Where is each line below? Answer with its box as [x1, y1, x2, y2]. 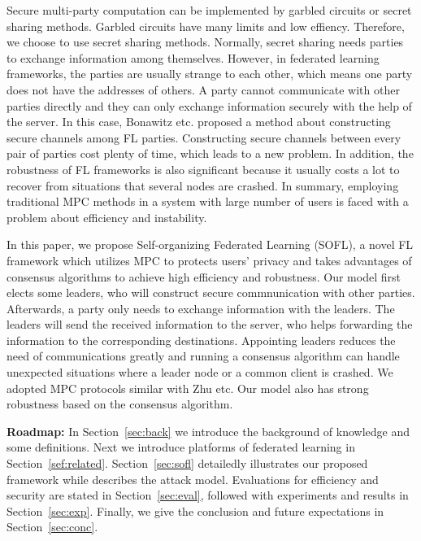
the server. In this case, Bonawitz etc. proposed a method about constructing [7, 113, 391, 130]
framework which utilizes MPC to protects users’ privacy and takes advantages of [7, 251, 412, 268]
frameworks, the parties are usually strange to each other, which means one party [7, 65, 413, 82]
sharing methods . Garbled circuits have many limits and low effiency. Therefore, [7, 17, 405, 34]
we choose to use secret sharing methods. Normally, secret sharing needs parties [7, 33, 404, 50]
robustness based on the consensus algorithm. [7, 395, 233, 412]
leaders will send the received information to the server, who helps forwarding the [7, 316, 413, 333]
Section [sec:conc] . [7, 518, 98, 535]
